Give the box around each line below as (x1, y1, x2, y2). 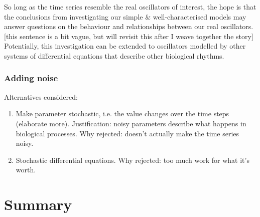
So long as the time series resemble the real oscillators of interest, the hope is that (4, 2, 256, 12)
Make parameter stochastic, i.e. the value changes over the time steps (16, 108, 229, 119)
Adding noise (4, 72, 58, 84)
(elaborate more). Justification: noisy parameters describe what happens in (16, 118, 246, 128)
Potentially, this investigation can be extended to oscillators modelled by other (4, 41, 246, 51)
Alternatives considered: (4, 91, 78, 102)
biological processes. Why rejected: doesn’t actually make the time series (16, 128, 239, 138)
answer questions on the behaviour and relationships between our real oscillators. (4, 21, 253, 32)
